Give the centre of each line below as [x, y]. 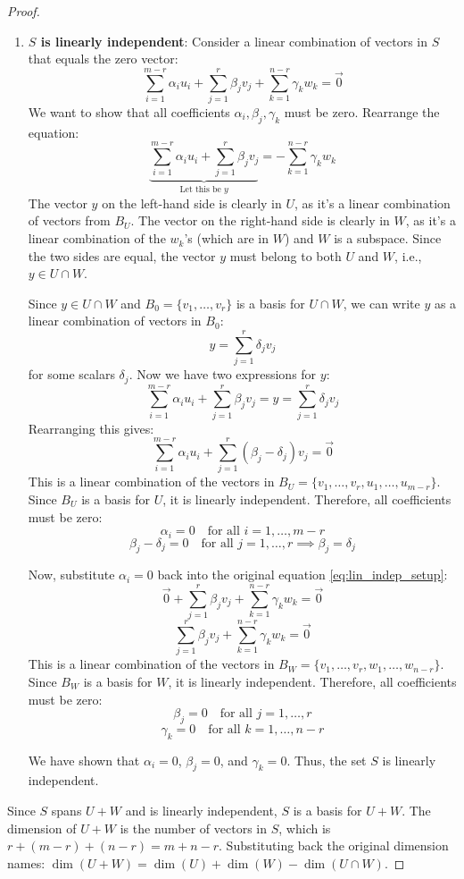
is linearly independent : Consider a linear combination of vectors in [234, 41]
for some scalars [71, 374]
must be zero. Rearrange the [362, 111]
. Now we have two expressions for [223, 374]
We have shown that [84, 760]
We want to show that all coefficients [129, 111]
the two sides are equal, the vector [122, 255]
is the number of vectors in [194, 828]
